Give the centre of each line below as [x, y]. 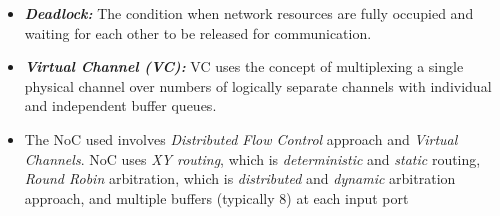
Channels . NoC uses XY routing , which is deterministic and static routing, [252, 158]
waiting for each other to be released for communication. [198, 32]
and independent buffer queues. [120, 105]
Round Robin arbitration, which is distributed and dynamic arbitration [240, 178]
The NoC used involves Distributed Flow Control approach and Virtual [241, 138]
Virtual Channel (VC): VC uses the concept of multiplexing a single [244, 66]
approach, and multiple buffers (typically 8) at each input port [216, 197]
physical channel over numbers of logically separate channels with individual [258, 85]
